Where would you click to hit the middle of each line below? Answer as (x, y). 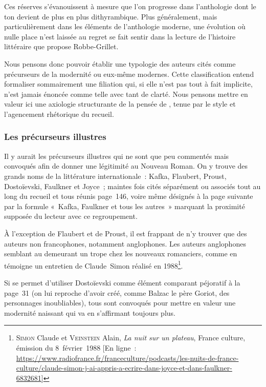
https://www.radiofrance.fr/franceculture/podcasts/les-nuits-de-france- (127, 358)
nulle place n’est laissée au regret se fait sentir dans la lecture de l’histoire (120, 36)
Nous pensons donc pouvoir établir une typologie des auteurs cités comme (120, 63)
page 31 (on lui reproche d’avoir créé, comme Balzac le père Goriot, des (117, 292)
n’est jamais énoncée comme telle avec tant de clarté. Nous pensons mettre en (126, 94)
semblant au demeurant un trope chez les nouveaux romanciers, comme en (121, 253)
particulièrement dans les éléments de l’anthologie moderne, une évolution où (125, 26)
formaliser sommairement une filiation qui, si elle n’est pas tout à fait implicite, (128, 84)
